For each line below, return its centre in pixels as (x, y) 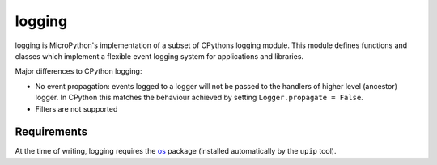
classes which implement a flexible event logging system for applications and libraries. (159, 56)
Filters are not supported (76, 108)
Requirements (51, 132)
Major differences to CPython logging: (78, 71)
